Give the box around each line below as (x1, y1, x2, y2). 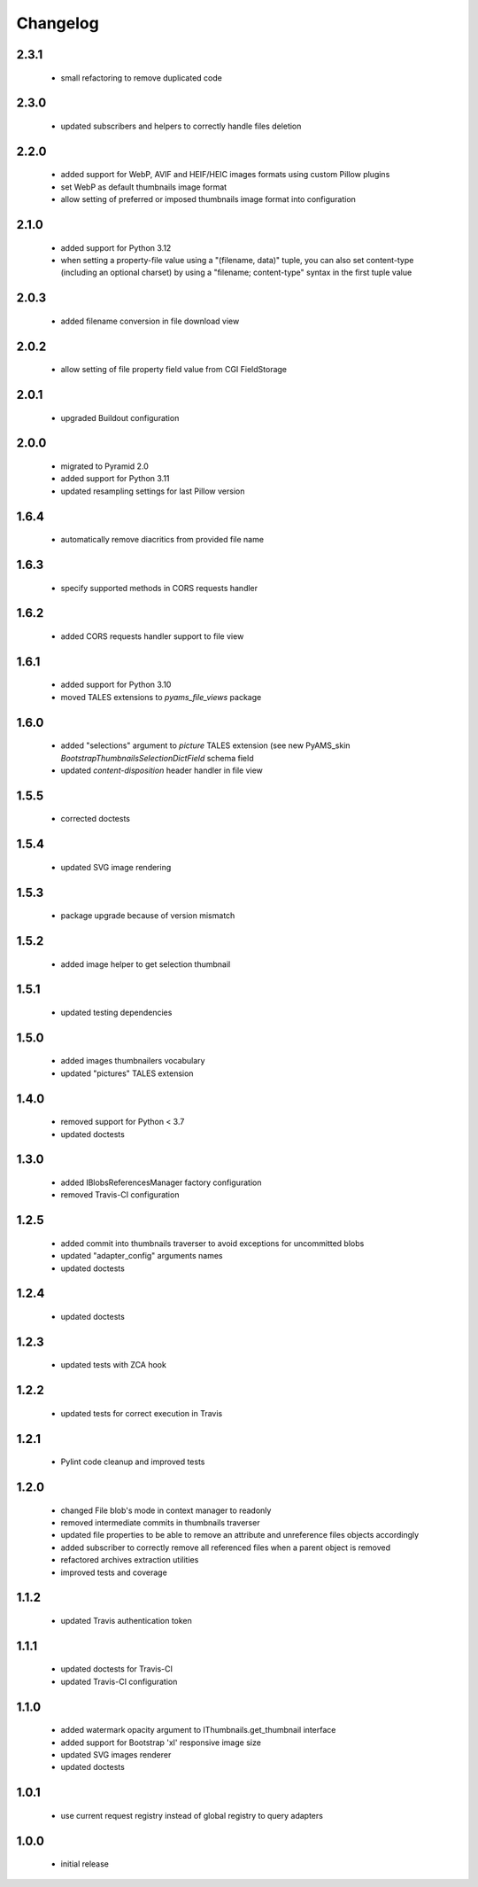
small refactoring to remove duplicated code (60, 72, 223, 83)
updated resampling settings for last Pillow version (60, 486, 245, 496)
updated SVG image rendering (60, 862, 172, 872)
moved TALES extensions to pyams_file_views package (60, 691, 262, 702)
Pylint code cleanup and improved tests (60, 1456, 205, 1467)
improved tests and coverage (60, 1567, 167, 1578)
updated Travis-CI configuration (60, 1676, 178, 1687)
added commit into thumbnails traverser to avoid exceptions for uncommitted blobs (60, 1237, 365, 1249)
